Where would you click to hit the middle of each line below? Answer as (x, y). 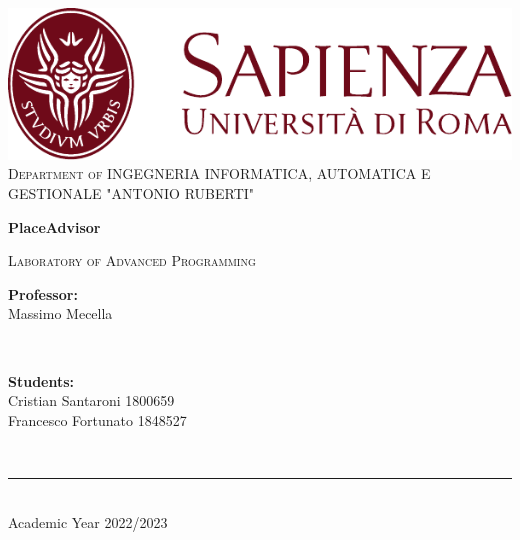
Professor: (43, 293)
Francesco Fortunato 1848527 (97, 419)
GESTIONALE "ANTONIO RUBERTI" (131, 192)
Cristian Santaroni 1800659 (91, 400)
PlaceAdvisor (54, 226)
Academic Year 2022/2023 (88, 521)
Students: (41, 380)
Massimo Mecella (60, 313)
